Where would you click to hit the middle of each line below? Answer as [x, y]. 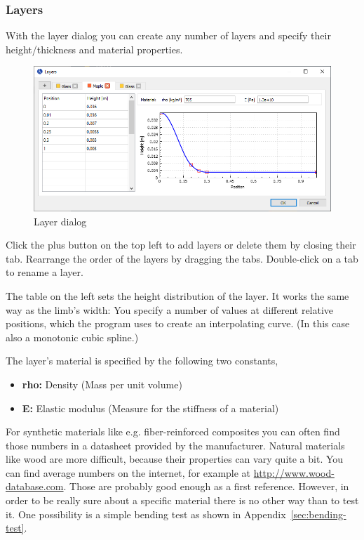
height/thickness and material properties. [94, 49]
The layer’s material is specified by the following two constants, [142, 361]
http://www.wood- [294, 472]
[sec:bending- [318, 514]
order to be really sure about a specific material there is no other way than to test [182, 500]
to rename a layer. [45, 272]
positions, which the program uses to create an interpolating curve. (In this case [178, 323]
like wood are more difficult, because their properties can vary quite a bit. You [175, 459]
